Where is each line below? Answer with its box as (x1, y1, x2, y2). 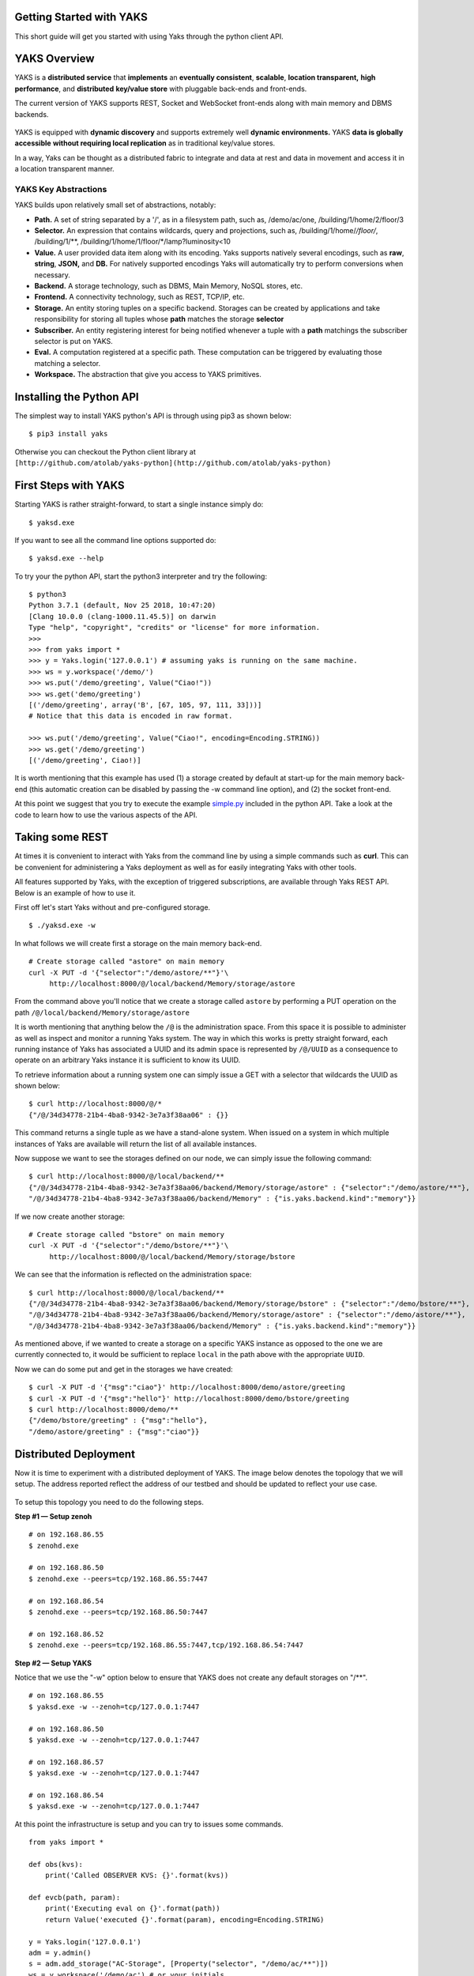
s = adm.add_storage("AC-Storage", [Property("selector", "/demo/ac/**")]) (28, 1959, 329, 1968)
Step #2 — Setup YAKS (14, 1658, 92, 1668)
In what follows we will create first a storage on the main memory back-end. (14, 938, 262, 948)
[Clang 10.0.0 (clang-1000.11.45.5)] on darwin (28, 612, 216, 620)
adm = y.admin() (28, 1948, 92, 1957)
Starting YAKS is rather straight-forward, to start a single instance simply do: (14, 500, 264, 509)
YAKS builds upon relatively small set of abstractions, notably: (14, 200, 216, 209)
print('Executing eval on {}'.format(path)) (44, 1904, 220, 1913)
